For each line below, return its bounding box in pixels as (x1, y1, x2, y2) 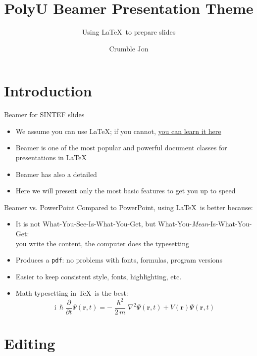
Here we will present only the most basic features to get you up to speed (15, 185, 236, 196)
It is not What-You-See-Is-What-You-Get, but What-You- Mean (15, 219, 208, 229)
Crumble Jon (109, 43, 149, 53)
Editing (4, 333, 55, 353)
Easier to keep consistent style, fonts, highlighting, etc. (15, 271, 182, 281)
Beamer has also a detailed (15, 169, 97, 179)
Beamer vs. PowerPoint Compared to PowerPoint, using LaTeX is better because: (4, 202, 253, 212)
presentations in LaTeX (15, 152, 87, 163)
